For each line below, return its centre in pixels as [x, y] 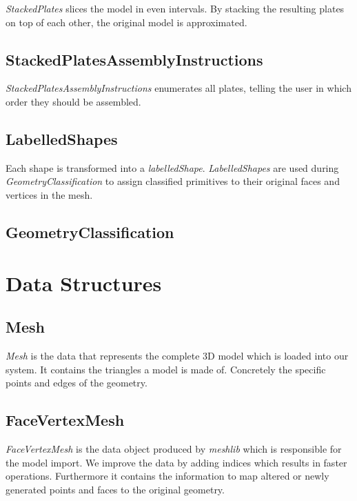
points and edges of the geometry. [76, 383]
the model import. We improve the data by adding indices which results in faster [176, 462]
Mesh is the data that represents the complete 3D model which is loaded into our [177, 355]
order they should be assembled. [73, 101]
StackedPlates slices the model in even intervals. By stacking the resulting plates [175, 8]
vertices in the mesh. [49, 194]
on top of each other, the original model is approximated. [126, 22]
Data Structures [84, 283]
